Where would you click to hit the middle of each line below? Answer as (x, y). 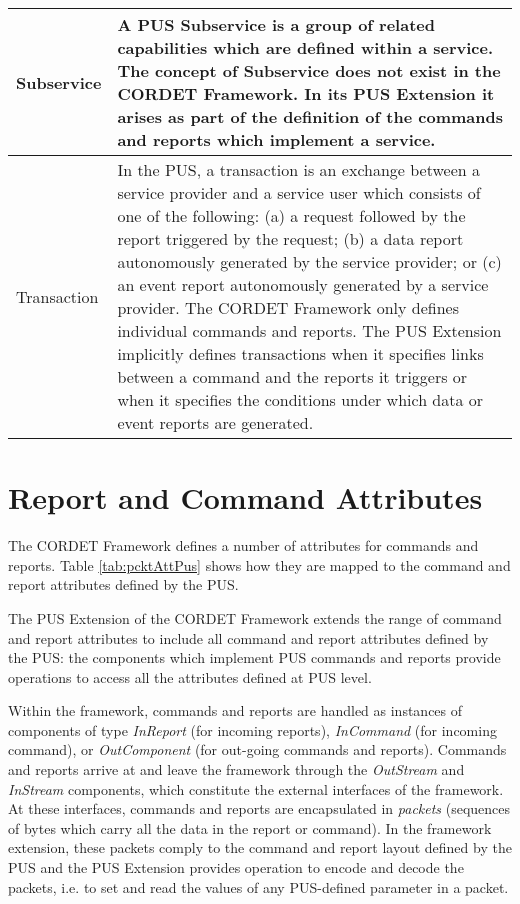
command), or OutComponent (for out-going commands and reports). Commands (257, 749)
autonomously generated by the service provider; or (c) (309, 261)
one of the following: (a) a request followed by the (291, 215)
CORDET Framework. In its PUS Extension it (306, 93)
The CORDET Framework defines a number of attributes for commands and (243, 545)
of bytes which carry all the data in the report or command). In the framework (250, 827)
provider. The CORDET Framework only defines (288, 307)
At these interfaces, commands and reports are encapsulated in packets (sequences (259, 808)
